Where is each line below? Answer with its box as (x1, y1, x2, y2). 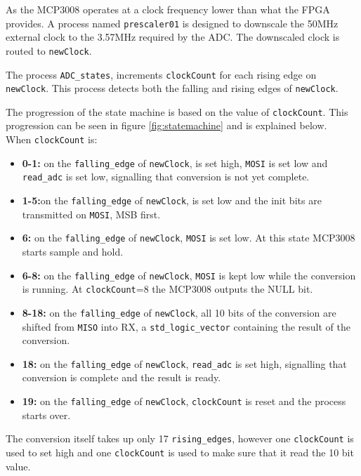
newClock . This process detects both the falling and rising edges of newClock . (6, 81, 339, 95)
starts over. (22, 407, 71, 422)
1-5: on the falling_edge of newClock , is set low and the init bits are (22, 193, 322, 208)
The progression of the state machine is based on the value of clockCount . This (6, 104, 348, 119)
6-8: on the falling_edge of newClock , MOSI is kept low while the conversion (22, 267, 356, 282)
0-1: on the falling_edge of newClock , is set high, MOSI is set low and (22, 155, 328, 170)
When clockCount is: (6, 132, 98, 147)
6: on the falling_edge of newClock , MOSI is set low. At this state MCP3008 (22, 230, 355, 245)
